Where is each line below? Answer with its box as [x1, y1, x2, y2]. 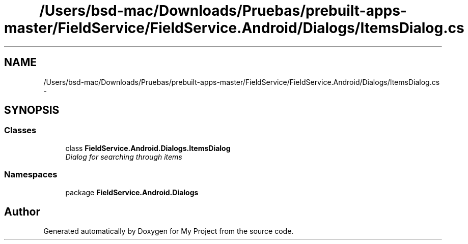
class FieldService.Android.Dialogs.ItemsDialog [65, 143, 231, 152]
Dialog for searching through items [65, 152, 182, 161]
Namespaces [4, 169, 58, 180]
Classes [4, 125, 37, 136]
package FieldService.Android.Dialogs [65, 188, 199, 197]
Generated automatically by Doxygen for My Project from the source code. [43, 227, 294, 236]
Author [4, 205, 40, 218]
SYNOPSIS [4, 104, 60, 117]
